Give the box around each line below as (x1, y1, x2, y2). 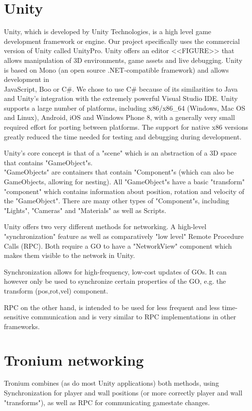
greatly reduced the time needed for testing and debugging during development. (4, 131, 242, 141)
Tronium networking (4, 350, 144, 370)
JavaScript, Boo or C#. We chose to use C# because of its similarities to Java (4, 83, 238, 94)
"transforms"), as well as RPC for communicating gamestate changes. (4, 397, 210, 407)
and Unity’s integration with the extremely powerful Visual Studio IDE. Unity (4, 93, 238, 103)
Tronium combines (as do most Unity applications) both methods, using (4, 378, 219, 388)
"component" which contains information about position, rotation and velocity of (4, 186, 245, 196)
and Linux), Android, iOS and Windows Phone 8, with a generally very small (4, 112, 235, 122)
